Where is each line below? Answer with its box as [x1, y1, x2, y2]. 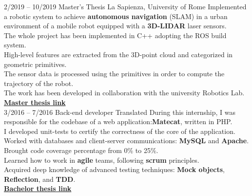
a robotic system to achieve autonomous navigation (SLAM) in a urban [4, 11, 228, 21]
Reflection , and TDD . [4, 174, 76, 184]
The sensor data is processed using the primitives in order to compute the [4, 68, 225, 79]
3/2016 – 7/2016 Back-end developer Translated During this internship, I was [4, 107, 235, 117]
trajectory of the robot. [4, 78, 74, 88]
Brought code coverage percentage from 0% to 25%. [4, 145, 158, 155]
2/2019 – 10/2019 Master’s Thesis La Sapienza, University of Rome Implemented [4, 1, 247, 11]
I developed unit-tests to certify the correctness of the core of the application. [4, 126, 235, 136]
